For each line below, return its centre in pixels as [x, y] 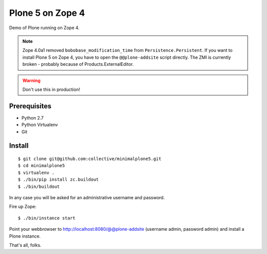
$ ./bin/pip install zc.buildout [58, 180]
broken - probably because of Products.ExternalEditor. [78, 64]
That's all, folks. [25, 245]
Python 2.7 [33, 118]
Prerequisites [30, 106]
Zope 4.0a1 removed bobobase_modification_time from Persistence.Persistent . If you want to [128, 50]
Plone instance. [25, 236]
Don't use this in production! [51, 89]
